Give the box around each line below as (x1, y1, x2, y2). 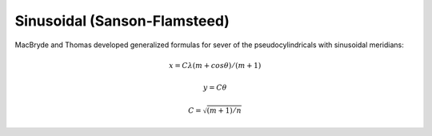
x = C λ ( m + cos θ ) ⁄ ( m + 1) (169, 61, 262, 70)
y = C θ (202, 83, 227, 92)
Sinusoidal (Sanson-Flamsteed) (14, 12, 230, 30)
